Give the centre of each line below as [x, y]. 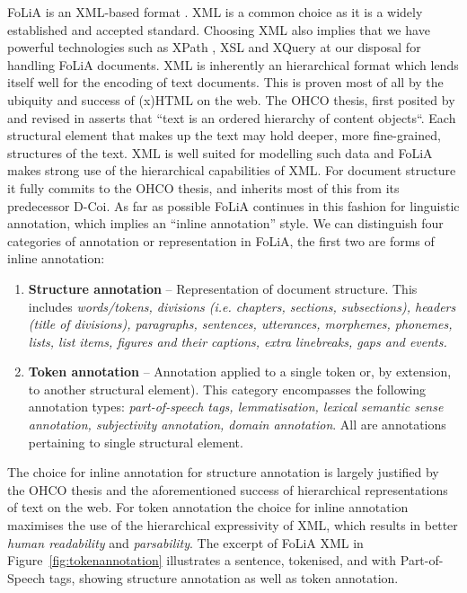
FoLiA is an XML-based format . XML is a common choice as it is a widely [215, 12]
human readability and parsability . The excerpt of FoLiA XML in [185, 542]
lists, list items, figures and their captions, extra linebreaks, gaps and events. [238, 341]
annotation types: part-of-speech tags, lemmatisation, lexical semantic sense [236, 407]
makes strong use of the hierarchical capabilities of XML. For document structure [232, 170]
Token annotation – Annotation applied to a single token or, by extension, [240, 372]
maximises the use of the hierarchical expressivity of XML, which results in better [233, 525]
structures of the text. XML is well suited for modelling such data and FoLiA [220, 152]
